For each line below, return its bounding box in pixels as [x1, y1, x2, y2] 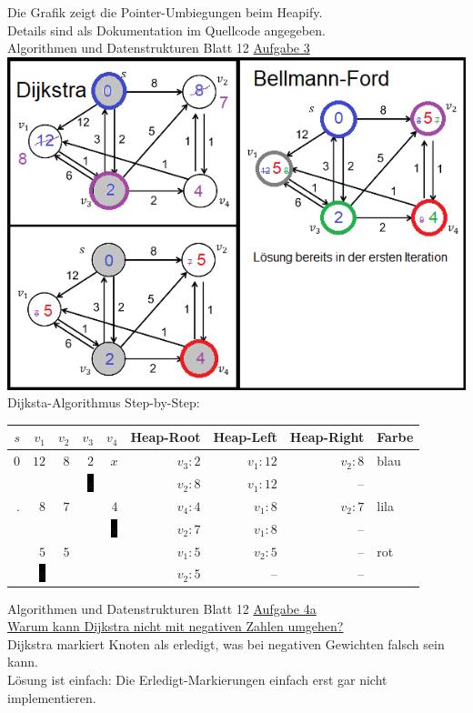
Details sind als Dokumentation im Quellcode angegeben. [7, 20, 326, 39]
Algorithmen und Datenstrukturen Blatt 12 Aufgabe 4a [7, 598, 317, 618]
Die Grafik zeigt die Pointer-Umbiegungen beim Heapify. [7, 3, 323, 21]
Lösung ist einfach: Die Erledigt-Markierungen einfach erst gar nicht [7, 669, 387, 688]
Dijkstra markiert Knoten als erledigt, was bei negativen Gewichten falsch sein [7, 634, 445, 653]
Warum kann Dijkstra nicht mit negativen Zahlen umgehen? [7, 617, 344, 636]
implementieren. [7, 688, 96, 707]
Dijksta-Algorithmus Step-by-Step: [7, 393, 200, 412]
